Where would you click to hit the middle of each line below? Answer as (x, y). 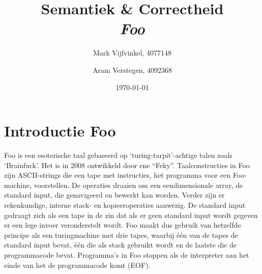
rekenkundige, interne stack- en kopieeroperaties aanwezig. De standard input (125, 205)
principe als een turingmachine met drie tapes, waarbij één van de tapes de (121, 235)
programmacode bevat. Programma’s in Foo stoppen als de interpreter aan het (127, 254)
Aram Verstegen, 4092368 (132, 70)
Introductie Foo (60, 131)
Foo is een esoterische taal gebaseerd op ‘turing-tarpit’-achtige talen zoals (118, 155)
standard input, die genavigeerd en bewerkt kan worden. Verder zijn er (114, 195)
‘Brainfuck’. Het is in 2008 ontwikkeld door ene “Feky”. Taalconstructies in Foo (127, 165)
